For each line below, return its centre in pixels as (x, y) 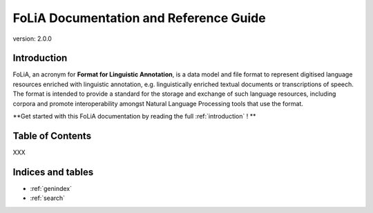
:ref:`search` (48, 198)
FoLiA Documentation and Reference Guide (139, 18)
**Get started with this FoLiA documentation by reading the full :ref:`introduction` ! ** (134, 116)
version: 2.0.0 (32, 39)
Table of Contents (52, 135)
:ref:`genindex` (51, 188)
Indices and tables (53, 172)
